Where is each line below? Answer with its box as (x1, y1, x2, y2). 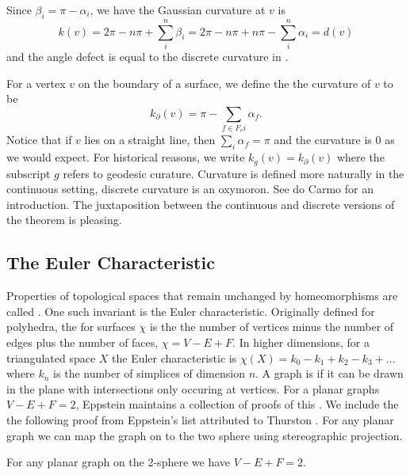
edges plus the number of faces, (6, 334, 159, 351)
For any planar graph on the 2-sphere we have (6, 454, 230, 470)
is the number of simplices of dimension (53, 365, 245, 382)
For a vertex (6, 74, 66, 91)
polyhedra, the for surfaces (6, 318, 136, 335)
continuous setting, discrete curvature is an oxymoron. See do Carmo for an (6, 180, 374, 197)
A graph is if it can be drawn (262, 365, 404, 382)
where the (336, 149, 385, 165)
